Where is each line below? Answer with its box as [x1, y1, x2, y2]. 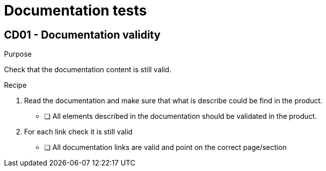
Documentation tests [4, 2, 147, 19]
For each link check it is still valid [24, 127, 133, 136]
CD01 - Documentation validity [4, 28, 160, 41]
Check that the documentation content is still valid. [4, 65, 172, 74]
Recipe [4, 81, 27, 90]
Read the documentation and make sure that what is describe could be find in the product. [24, 96, 322, 105]
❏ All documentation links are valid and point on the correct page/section [44, 143, 287, 152]
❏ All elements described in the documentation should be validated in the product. [44, 112, 317, 121]
